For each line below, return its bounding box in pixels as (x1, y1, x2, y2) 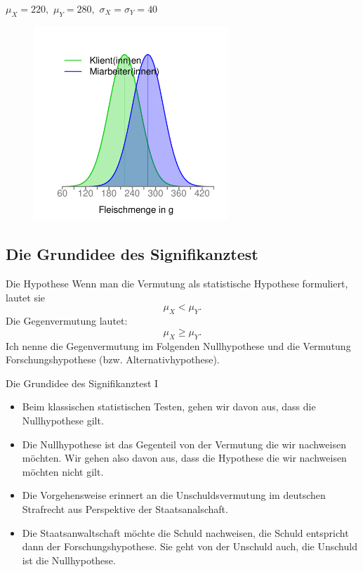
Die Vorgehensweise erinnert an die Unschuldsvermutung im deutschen (22, 488, 326, 502)
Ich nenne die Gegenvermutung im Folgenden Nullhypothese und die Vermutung (6, 338, 351, 353)
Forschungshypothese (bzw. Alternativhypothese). (6, 352, 220, 367)
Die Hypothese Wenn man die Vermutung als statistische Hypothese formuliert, (6, 276, 348, 291)
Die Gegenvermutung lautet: (6, 313, 128, 328)
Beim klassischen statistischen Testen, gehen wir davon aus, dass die (22, 399, 316, 414)
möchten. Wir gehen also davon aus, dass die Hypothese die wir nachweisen (22, 450, 347, 465)
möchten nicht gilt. (22, 464, 104, 479)
